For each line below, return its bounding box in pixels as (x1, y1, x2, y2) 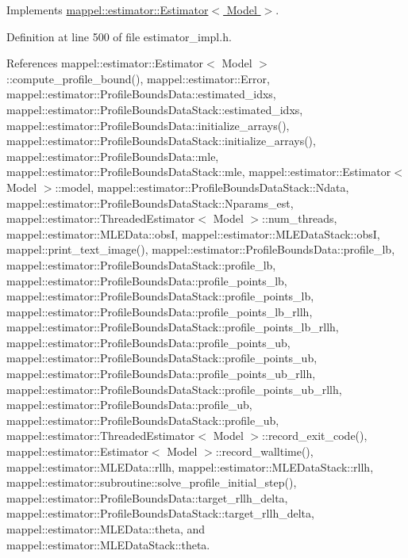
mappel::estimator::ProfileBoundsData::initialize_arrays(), (6, 117, 290, 133)
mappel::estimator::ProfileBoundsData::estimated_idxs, (6, 86, 276, 102)
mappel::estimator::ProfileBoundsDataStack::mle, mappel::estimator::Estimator (6, 163, 391, 180)
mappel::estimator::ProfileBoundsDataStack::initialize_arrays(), (6, 132, 316, 149)
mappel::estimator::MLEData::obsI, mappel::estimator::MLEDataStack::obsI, (6, 225, 380, 242)
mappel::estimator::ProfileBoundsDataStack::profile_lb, (6, 256, 276, 273)
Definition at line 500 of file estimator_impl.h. (6, 28, 232, 44)
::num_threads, (262, 210, 337, 227)
